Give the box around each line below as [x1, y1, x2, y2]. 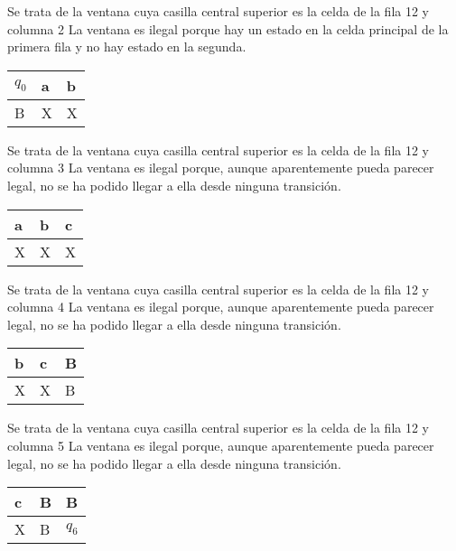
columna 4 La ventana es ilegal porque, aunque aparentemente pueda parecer [7, 297, 434, 316]
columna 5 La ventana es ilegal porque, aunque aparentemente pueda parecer [7, 435, 434, 454]
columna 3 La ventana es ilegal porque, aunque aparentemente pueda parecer [7, 158, 434, 177]
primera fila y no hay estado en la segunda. [7, 37, 247, 56]
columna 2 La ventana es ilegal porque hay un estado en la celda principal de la [7, 19, 449, 38]
